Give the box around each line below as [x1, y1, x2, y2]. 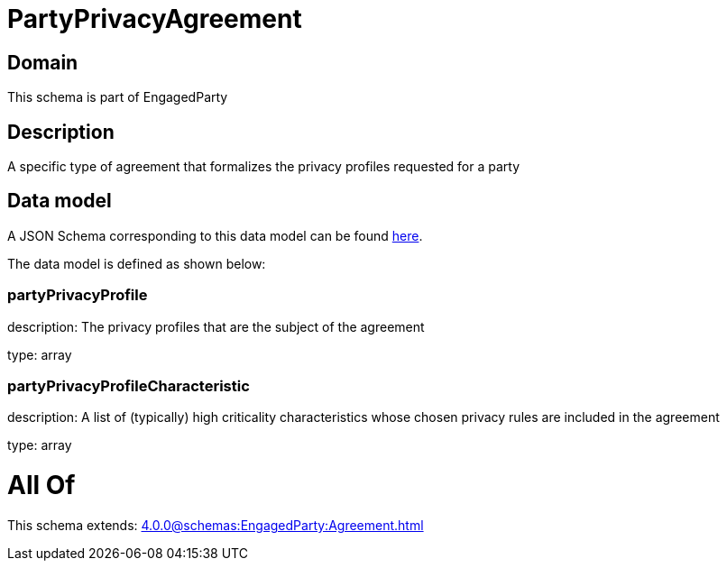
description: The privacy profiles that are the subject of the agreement [7, 318, 425, 334]
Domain [7, 50, 78, 74]
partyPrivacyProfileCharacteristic [7, 376, 250, 395]
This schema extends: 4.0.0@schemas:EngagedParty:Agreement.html [7, 517, 424, 533]
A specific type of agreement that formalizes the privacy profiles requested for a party [7, 159, 520, 175]
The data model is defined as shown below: [7, 255, 266, 271]
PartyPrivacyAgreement [7, 4, 302, 34]
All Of [7, 470, 76, 501]
